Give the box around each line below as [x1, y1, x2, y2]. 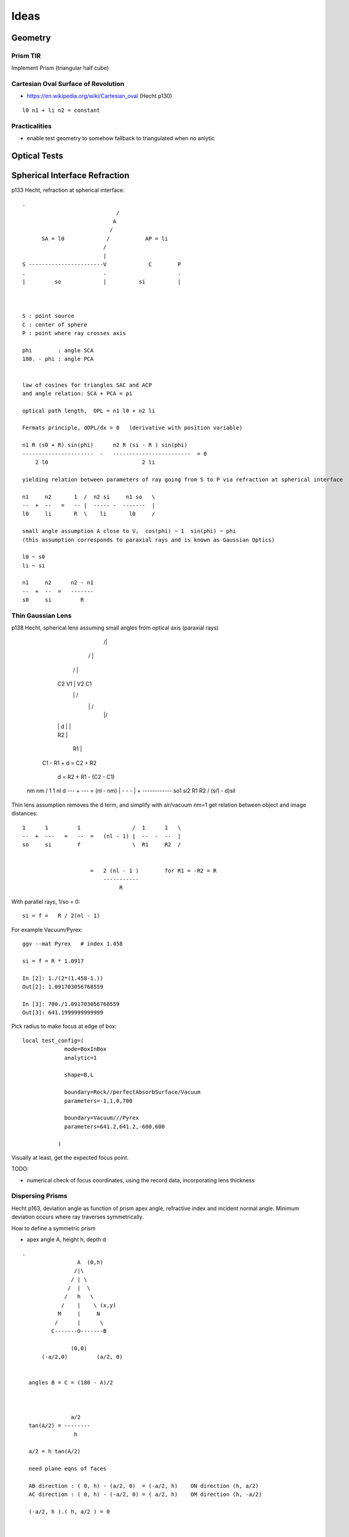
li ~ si [22, 562, 45, 569]
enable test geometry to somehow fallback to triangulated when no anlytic [26, 134, 215, 141]
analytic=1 [64, 1054, 97, 1061]
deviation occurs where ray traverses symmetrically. [11, 1213, 144, 1220]
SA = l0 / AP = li [41, 235, 168, 242]
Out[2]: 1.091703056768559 [22, 983, 104, 990]
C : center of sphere [22, 321, 87, 328]
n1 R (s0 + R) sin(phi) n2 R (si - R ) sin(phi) [22, 441, 187, 449]
